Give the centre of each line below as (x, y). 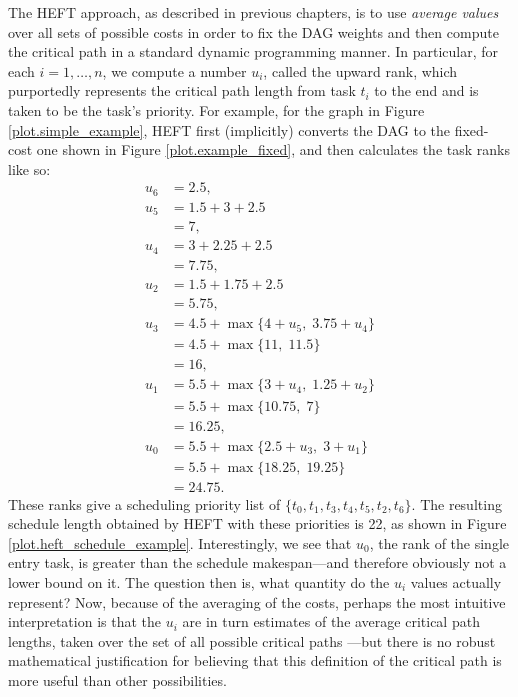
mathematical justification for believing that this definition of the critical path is (255, 660)
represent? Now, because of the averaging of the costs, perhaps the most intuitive (257, 601)
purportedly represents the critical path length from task (182, 90)
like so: (29, 168)
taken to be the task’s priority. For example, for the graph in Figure (216, 109)
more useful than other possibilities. (117, 680)
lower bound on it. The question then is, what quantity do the (199, 582)
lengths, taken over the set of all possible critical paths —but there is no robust (252, 640)
